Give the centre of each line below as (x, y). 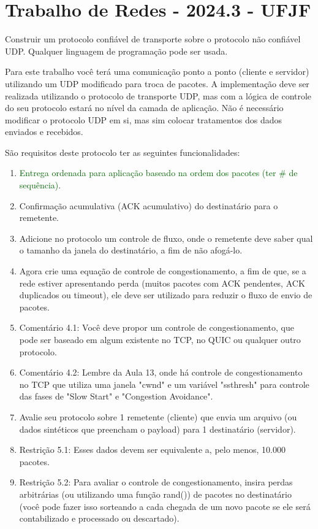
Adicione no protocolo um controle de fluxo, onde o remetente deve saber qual (166, 238)
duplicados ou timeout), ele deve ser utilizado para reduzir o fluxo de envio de (166, 295)
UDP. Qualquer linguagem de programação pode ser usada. (116, 51)
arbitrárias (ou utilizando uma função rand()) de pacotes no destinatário (156, 494)
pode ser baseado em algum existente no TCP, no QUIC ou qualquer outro (160, 339)
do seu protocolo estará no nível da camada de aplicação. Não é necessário (144, 108)
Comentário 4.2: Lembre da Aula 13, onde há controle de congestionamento (161, 372)
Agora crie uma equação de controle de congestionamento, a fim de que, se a (163, 271)
